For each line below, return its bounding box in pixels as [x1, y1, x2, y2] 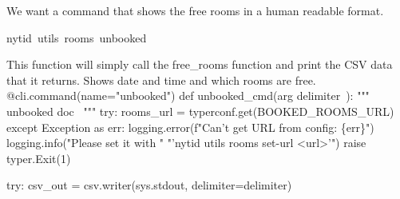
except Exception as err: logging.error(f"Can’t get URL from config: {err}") [6, 118, 374, 135]
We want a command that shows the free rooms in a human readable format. [6, 2, 384, 18]
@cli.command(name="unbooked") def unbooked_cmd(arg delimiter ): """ [6, 87, 370, 104]
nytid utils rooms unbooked [6, 29, 147, 46]
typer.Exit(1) [6, 149, 71, 166]
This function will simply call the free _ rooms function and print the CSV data [6, 56, 393, 73]
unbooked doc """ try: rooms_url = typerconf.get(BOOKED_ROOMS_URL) [6, 102, 394, 119]
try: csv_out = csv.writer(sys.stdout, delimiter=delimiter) [6, 177, 292, 193]
